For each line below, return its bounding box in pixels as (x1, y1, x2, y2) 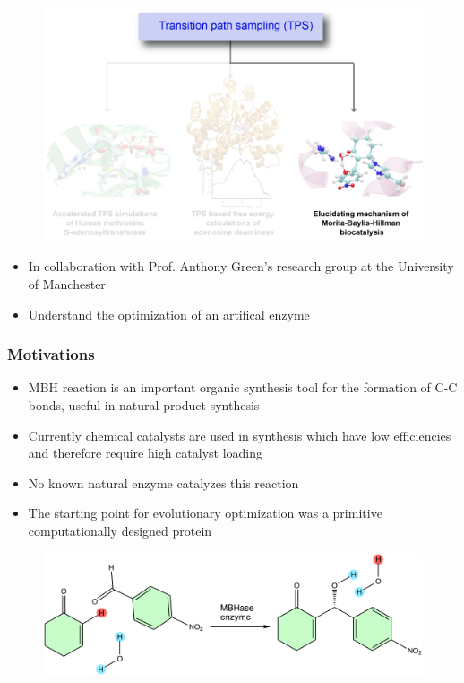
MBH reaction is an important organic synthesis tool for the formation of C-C (28, 378, 458, 397)
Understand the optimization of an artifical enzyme (28, 304, 310, 323)
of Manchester (28, 275, 106, 293)
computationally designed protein (28, 521, 212, 540)
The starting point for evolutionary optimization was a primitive (28, 503, 382, 522)
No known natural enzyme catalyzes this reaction (28, 473, 299, 492)
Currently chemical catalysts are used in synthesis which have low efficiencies (28, 425, 451, 444)
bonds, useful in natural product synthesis (28, 396, 260, 415)
